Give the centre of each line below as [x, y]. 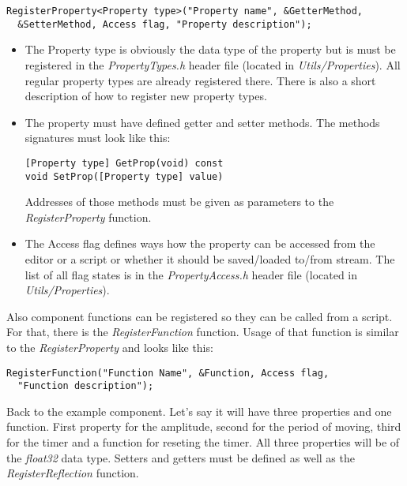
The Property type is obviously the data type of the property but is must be [210, 49]
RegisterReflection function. [73, 473]
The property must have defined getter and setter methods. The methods [202, 122]
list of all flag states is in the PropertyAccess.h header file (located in [191, 274]
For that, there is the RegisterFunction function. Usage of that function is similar [203, 332]
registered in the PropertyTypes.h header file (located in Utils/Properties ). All [213, 64]
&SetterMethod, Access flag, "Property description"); [165, 24]
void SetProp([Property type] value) [124, 176]
